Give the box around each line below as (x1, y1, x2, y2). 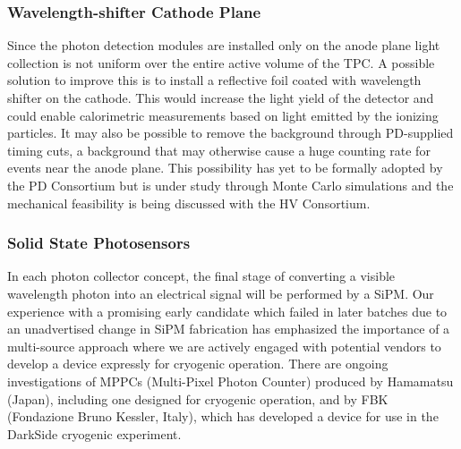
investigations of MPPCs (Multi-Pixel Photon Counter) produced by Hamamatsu (7, 371, 454, 390)
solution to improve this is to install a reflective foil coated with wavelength (7, 71, 422, 89)
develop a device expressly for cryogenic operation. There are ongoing (7, 354, 388, 373)
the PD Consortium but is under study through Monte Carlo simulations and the (7, 175, 454, 194)
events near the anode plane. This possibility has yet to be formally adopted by (7, 158, 443, 177)
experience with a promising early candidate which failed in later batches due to (7, 301, 448, 320)
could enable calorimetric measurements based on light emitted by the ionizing (7, 106, 439, 124)
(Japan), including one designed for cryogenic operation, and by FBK (7, 389, 388, 408)
